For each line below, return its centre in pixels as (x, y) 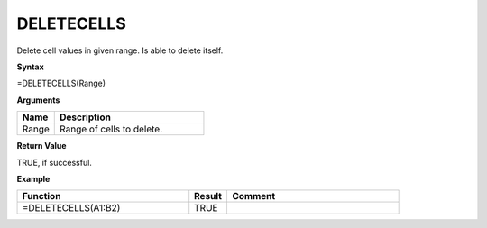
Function (41, 196)
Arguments (38, 100)
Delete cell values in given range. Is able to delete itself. (120, 50)
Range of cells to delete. (111, 129)
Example (33, 178)
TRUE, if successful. (54, 162)
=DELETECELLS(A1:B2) (71, 208)
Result (208, 196)
